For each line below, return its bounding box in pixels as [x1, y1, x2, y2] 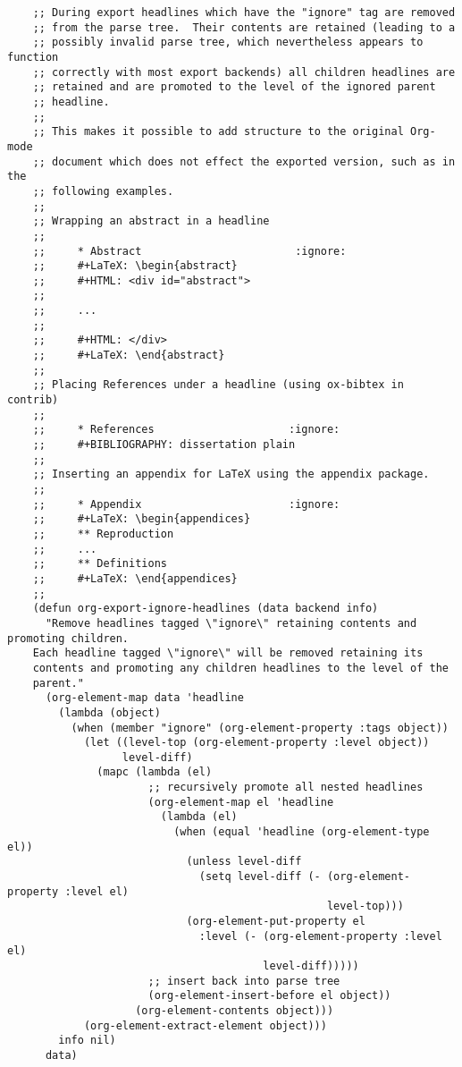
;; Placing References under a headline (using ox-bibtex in [32, 378, 404, 392]
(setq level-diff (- [198, 870, 321, 884]
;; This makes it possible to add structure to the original [32, 125, 404, 139]
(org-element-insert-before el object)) [147, 989, 391, 1003]
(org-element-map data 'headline [45, 691, 244, 705]
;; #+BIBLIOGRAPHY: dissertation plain [32, 438, 296, 452]
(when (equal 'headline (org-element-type [173, 826, 430, 839]
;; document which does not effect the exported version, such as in [32, 155, 456, 168]
